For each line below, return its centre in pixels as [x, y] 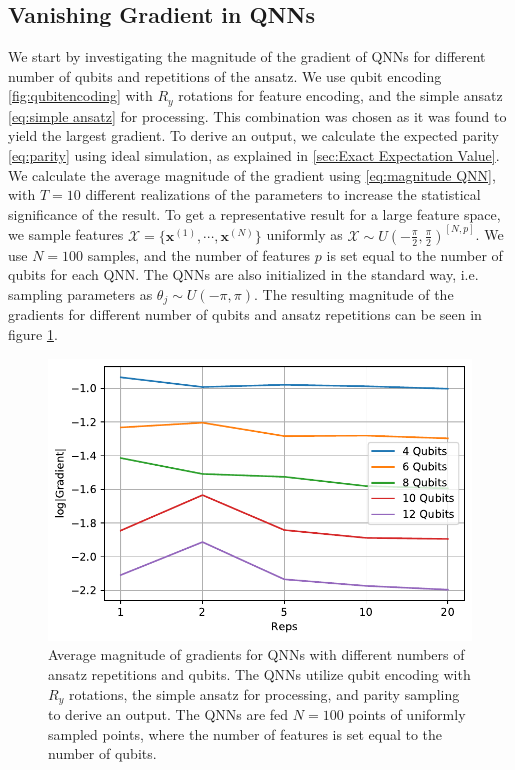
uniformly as [304, 234]
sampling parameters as [80, 294]
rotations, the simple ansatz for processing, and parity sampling [264, 693]
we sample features [66, 234]
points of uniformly [407, 714]
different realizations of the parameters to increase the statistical [283, 194]
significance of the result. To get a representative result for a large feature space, [254, 213]
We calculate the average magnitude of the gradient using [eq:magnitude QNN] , [252, 174]
